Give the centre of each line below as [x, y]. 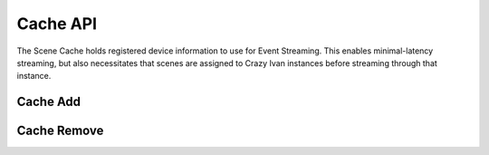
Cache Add [49, 102]
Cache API [57, 24]
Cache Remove [60, 131]
